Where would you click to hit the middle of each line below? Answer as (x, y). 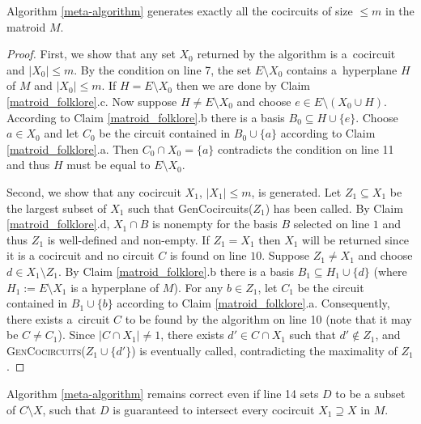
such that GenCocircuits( (191, 208)
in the (400, 11)
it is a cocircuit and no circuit (81, 255)
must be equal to (108, 165)
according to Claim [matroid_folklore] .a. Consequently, (253, 303)
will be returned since (356, 239)
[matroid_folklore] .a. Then (73, 148)
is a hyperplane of (115, 287)
